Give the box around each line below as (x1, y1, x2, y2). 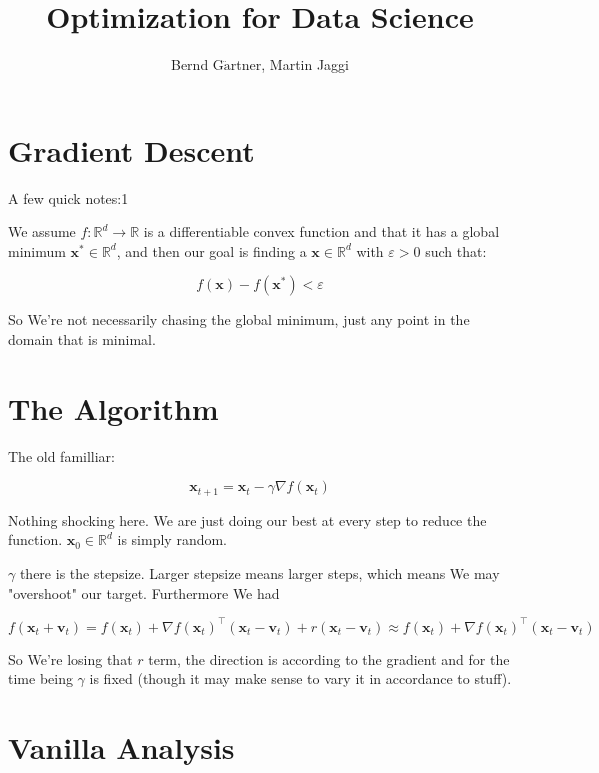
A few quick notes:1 (8, 187, 129, 208)
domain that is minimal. (8, 329, 156, 350)
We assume (8, 221, 76, 242)
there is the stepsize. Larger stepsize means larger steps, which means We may (19, 562, 500, 583)
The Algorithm (8, 387, 219, 428)
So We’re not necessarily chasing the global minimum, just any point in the (8, 309, 470, 330)
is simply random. (117, 529, 228, 550)
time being (8, 668, 73, 689)
